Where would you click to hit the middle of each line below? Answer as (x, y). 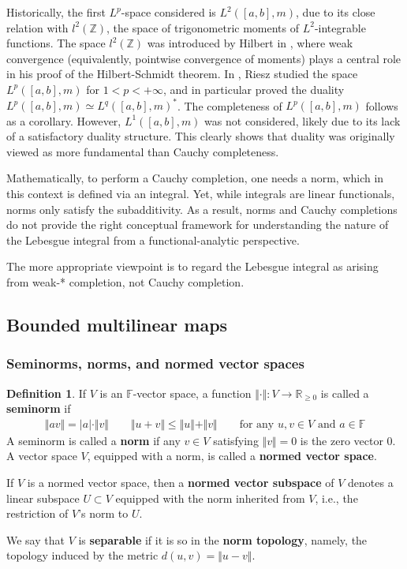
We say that (35, 539)
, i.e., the (336, 498)
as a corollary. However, (64, 120)
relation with (37, 27)
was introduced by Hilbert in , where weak (250, 43)
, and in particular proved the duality (254, 89)
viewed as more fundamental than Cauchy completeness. (143, 151)
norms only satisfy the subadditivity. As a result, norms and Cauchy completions (202, 209)
